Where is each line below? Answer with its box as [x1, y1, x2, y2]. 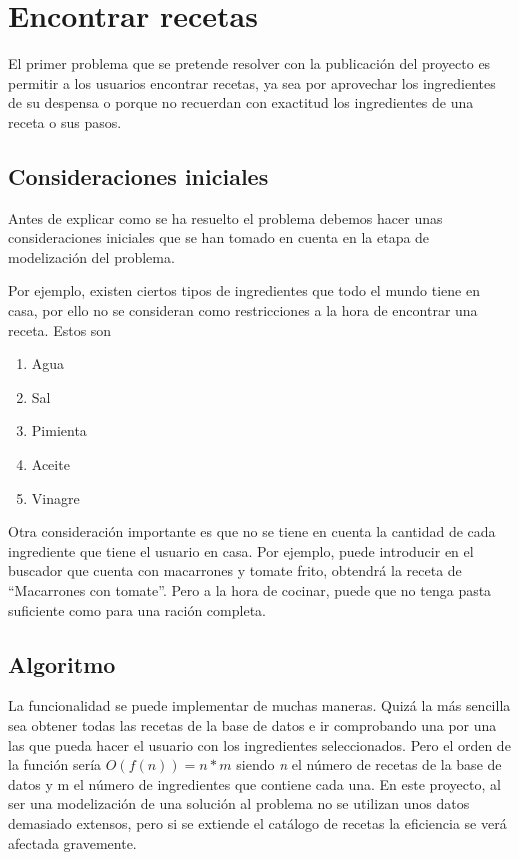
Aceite [31, 454, 70, 475]
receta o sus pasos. [8, 111, 122, 132]
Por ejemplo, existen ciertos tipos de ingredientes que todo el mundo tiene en [8, 280, 480, 301]
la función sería [8, 754, 102, 775]
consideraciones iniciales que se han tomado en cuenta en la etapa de [8, 227, 430, 248]
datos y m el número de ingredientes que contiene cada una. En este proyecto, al [8, 773, 501, 794]
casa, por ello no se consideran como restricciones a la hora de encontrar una [8, 300, 478, 321]
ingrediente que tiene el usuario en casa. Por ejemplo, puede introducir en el [8, 540, 474, 561]
